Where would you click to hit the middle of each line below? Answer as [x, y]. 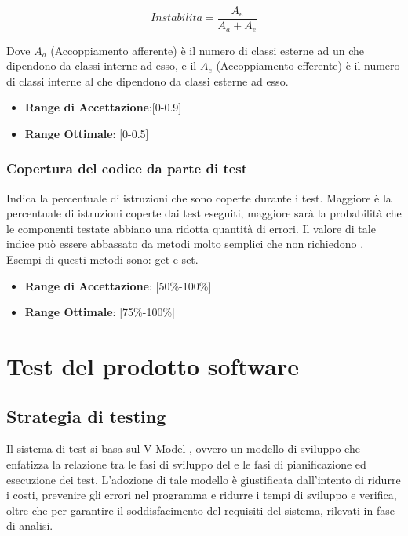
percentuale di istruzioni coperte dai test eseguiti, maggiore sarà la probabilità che [204, 213]
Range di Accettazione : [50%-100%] [118, 285]
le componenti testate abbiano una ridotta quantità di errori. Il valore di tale [191, 228]
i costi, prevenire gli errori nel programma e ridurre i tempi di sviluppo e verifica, [202, 495]
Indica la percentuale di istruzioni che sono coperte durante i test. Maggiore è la [199, 197]
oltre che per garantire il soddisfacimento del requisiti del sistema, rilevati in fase [200, 510]
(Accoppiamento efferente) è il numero [308, 66]
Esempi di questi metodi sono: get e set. [102, 259]
